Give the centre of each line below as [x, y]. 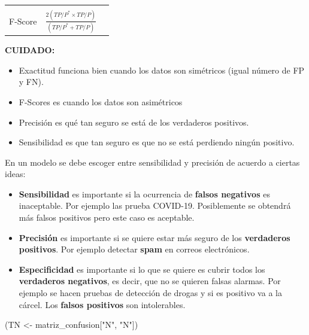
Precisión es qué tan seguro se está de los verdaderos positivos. [134, 122]
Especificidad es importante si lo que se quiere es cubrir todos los [142, 269]
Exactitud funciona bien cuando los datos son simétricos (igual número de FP [162, 70]
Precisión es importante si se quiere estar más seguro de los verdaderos [154, 237]
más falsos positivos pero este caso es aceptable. [107, 217]
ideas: [15, 174]
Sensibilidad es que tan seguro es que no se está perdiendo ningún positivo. [157, 142]
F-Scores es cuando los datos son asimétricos [101, 101]
